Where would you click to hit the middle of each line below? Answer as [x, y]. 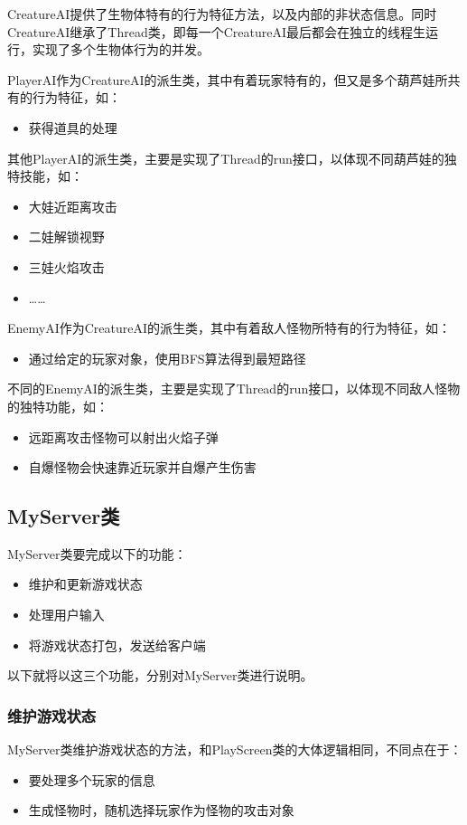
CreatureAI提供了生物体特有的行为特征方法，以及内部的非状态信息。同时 [222, 14]
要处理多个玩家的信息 [92, 779]
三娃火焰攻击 [66, 266]
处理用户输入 [66, 615]
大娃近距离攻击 [73, 206]
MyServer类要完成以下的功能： [97, 553]
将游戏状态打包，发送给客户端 [117, 645]
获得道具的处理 [73, 127]
